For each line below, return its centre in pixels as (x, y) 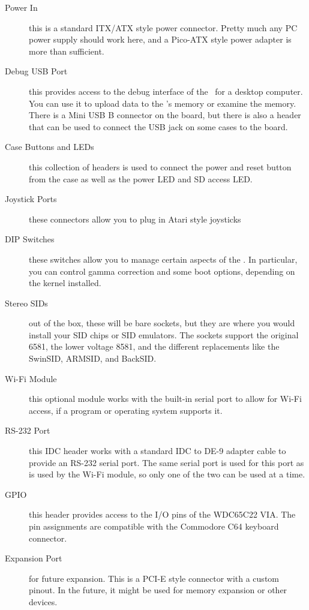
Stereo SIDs (26, 303)
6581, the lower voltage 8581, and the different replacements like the (154, 346)
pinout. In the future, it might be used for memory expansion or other (158, 590)
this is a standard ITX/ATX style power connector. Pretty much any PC (163, 27)
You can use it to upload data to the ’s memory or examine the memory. (163, 103)
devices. (43, 601)
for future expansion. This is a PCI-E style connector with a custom (154, 578)
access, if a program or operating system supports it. (126, 410)
